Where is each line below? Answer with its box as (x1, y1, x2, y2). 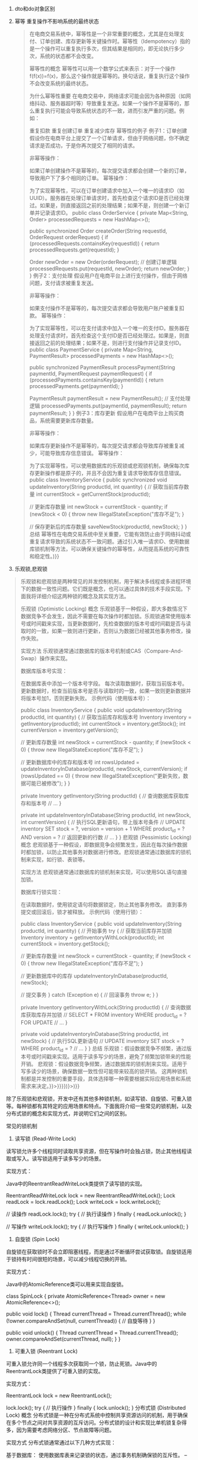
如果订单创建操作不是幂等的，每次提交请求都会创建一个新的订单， (29, 167, 190, 174)
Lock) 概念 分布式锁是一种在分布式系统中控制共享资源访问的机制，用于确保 (6, 1411, 188, 1419)
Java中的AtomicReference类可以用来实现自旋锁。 (6, 1281, 127, 1288)
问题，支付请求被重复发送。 (29, 280, 97, 286)
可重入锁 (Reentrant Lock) (14, 1348, 78, 1355)
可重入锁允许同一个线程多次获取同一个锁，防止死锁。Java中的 (6, 1360, 157, 1368)
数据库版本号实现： (20, 667, 68, 674)
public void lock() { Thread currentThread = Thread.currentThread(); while (6, 1310, 187, 1317)
